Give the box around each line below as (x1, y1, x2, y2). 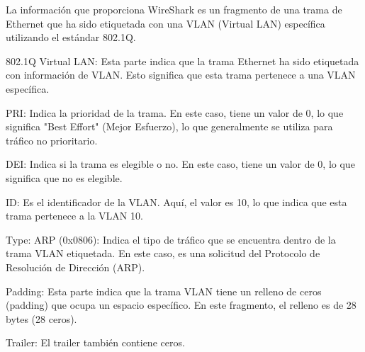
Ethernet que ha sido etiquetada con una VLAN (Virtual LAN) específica (6, 16, 325, 30)
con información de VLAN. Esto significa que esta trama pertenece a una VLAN (6, 67, 356, 82)
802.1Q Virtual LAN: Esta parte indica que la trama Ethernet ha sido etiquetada (6, 53, 359, 68)
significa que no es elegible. (6, 170, 123, 185)
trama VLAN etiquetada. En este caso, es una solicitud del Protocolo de (6, 246, 320, 261)
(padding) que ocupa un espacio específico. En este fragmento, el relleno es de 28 (6, 297, 356, 312)
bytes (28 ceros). (6, 311, 77, 326)
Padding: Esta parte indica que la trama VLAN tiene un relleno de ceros (6, 283, 322, 298)
